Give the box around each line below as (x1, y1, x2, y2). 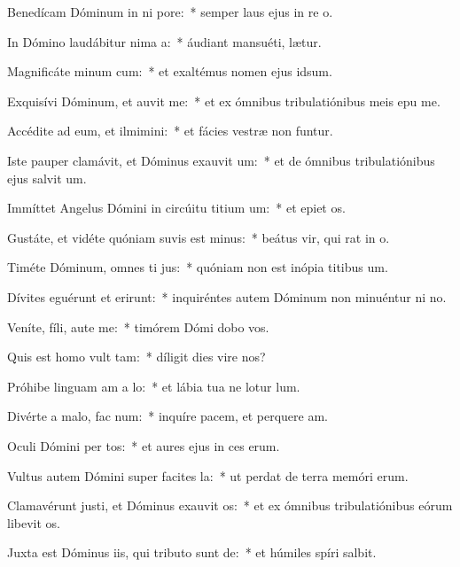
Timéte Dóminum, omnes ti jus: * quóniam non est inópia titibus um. (7, 258, 388, 276)
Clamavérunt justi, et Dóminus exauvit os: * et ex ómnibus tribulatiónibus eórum (7, 496, 453, 515)
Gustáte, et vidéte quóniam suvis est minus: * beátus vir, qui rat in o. (7, 228, 390, 246)
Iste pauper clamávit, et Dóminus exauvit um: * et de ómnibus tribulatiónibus (7, 151, 435, 169)
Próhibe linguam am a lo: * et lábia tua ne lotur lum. (7, 377, 300, 395)
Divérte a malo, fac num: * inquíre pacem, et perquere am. (7, 407, 328, 425)
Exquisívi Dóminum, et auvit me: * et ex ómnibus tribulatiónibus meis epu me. (7, 91, 441, 110)
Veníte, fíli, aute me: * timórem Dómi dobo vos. (7, 317, 269, 336)
